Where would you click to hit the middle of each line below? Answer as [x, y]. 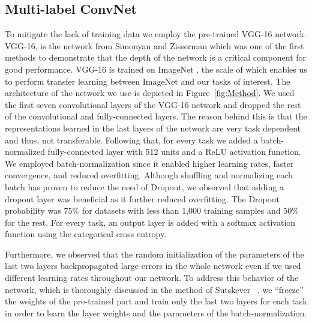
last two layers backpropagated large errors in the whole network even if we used [153, 266]
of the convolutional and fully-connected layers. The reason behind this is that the [156, 116]
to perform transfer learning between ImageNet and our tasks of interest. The [148, 81]
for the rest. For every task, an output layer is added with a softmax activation [150, 222]
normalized [25, 152]
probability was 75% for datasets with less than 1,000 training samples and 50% [152, 210]
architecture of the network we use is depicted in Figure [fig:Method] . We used [150, 93]
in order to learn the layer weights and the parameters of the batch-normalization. [156, 312]
